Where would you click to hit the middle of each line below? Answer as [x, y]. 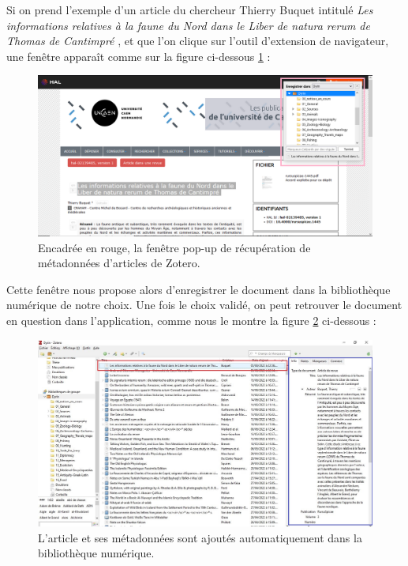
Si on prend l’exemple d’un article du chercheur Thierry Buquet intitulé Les [190, 9]
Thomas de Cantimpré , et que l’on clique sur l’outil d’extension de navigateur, [198, 41]
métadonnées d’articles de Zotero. [119, 263]
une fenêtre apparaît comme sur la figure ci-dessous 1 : [138, 56]
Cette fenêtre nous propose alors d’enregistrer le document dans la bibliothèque [198, 289]
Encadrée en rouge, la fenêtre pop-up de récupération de [174, 247]
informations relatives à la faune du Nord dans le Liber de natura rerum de [188, 25]
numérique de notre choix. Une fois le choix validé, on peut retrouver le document [204, 305]
